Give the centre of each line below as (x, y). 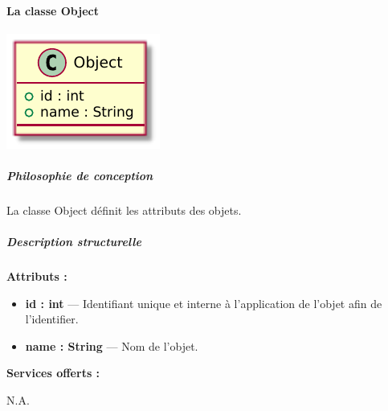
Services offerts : (53, 373)
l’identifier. (52, 319)
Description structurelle (74, 242)
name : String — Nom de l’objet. (112, 345)
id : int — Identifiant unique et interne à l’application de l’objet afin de (204, 303)
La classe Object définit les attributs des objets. (124, 210)
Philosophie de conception (80, 175)
